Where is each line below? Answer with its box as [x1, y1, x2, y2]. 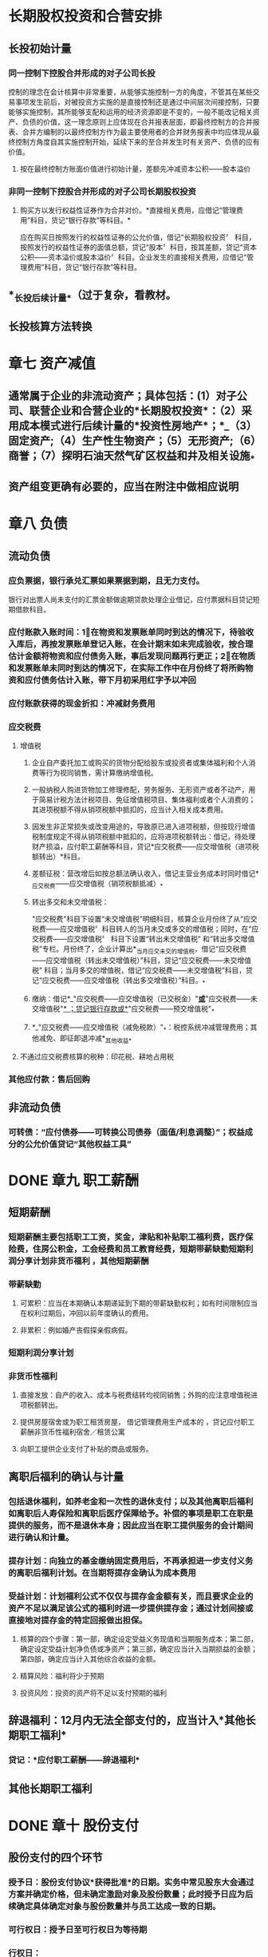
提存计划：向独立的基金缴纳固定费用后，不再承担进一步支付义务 [8, 1555, 254, 1566]
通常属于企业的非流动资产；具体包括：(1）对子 [8, 389, 237, 402]
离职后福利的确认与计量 [8, 1470, 124, 1484]
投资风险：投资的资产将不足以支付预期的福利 [19, 1688, 167, 1698]
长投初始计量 [8, 42, 72, 55]
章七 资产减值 [8, 355, 96, 373]
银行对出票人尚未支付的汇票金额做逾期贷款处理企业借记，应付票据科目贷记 [8, 595, 253, 604]
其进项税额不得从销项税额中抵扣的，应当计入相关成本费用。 [31, 805, 228, 814]
